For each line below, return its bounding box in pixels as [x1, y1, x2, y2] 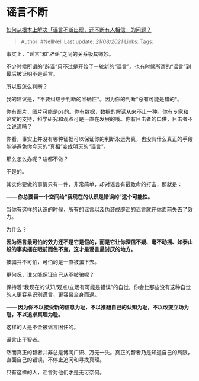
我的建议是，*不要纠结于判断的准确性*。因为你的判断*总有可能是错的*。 [6, 95, 183, 103]
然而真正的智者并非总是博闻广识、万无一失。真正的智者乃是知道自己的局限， [6, 348, 193, 356]
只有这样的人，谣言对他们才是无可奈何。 [6, 369, 105, 376]
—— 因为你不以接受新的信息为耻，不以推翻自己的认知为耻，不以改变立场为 [6, 303, 190, 310]
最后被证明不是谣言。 [6, 70, 58, 77]
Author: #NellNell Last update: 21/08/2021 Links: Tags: [20, 38, 154, 45]
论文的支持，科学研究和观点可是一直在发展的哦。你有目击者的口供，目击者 [6, 115, 188, 122]
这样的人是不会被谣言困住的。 [6, 324, 79, 331]
